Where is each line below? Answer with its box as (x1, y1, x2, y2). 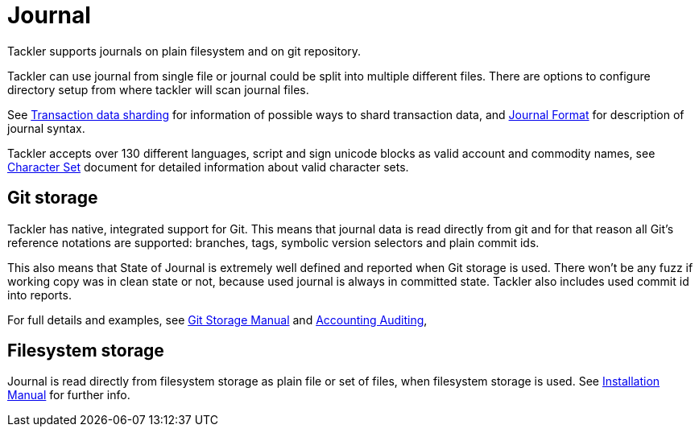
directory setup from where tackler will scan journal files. (7, 82, 309, 97)
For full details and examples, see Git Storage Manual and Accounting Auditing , (7, 312, 428, 327)
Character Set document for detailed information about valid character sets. (7, 159, 409, 174)
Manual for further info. (7, 388, 130, 402)
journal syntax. (7, 121, 85, 135)
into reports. (7, 287, 72, 302)
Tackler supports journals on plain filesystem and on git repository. (7, 43, 362, 58)
